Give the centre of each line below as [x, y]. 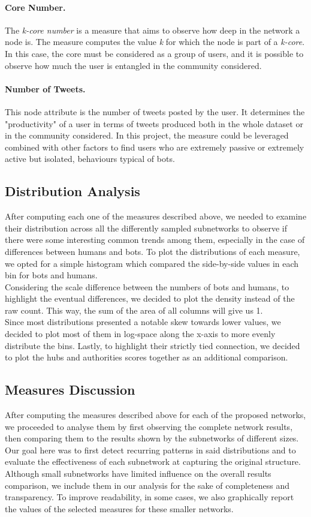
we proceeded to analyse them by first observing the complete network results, [149, 426]
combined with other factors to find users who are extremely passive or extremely [155, 147]
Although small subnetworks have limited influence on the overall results [138, 474]
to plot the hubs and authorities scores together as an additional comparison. [147, 357]
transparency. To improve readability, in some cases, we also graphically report [150, 497]
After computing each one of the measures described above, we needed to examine [156, 216]
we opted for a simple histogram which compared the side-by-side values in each [152, 263]
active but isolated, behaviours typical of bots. [90, 159]
